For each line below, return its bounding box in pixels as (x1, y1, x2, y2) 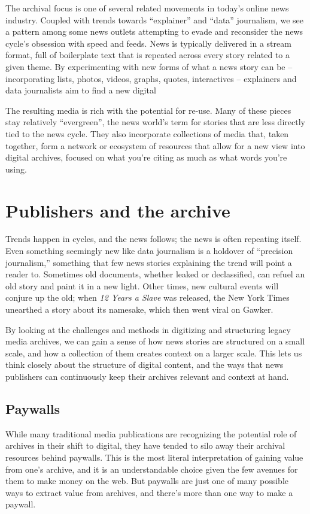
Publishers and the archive (5, 198, 230, 222)
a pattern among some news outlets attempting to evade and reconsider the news (5, 25, 303, 38)
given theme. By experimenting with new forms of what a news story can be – (5, 60, 293, 72)
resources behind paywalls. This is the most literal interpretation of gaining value (5, 450, 303, 463)
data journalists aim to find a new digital (5, 84, 156, 96)
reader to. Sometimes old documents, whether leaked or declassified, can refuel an (5, 268, 305, 280)
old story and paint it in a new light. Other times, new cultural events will (5, 279, 279, 292)
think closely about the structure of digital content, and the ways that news (5, 358, 284, 371)
